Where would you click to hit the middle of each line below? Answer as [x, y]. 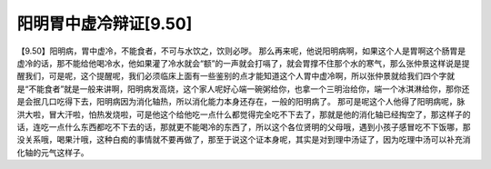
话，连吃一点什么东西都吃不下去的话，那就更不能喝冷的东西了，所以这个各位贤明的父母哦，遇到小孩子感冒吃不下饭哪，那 [244, 126]
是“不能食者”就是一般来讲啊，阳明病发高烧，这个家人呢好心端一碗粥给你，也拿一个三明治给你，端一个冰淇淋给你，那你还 [243, 89]
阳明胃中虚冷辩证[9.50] [105, 24]
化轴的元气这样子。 [53, 152]
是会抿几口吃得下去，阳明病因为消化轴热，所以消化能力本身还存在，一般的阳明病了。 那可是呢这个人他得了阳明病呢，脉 [241, 102]
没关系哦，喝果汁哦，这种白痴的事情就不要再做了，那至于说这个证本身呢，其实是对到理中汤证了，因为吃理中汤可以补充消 [244, 140]
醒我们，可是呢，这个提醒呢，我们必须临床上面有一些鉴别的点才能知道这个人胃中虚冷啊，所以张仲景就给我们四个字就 [235, 76]
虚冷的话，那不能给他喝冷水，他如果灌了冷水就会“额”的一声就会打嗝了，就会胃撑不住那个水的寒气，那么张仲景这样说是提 [243, 63]
